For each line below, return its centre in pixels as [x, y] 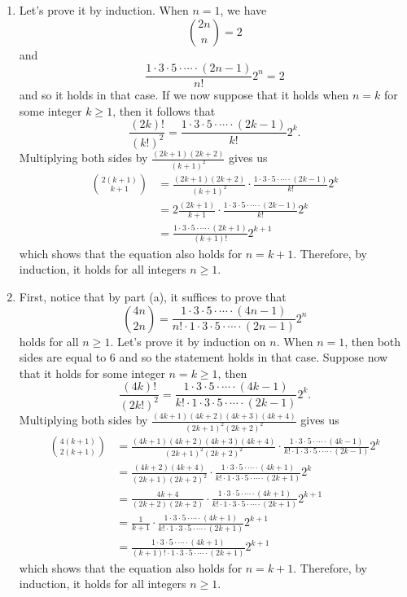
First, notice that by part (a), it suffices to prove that [153, 297]
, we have [243, 10]
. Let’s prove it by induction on [188, 341]
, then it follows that [164, 110]
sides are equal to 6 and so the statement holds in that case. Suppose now [203, 357]
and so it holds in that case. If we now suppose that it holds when [184, 95]
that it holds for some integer [92, 373]
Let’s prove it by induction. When [104, 10]
